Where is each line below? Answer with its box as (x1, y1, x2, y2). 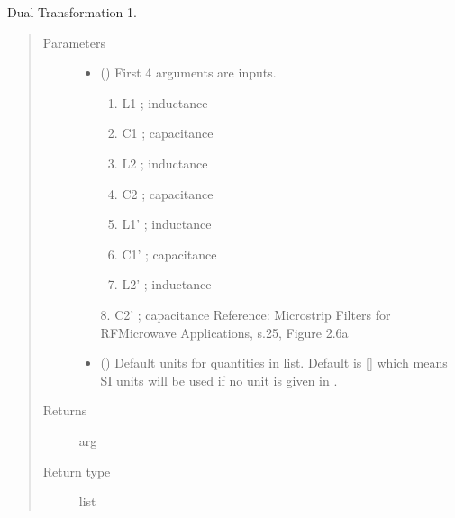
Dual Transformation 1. (7, 3, 137, 21)
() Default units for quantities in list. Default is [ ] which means (100, 353, 448, 372)
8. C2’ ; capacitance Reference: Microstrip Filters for (100, 304, 391, 323)
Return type (42, 461, 111, 480)
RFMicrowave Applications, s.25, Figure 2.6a (100, 323, 349, 341)
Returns (42, 401, 87, 420)
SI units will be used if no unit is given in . (100, 370, 338, 389)
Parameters (42, 32, 105, 51)
